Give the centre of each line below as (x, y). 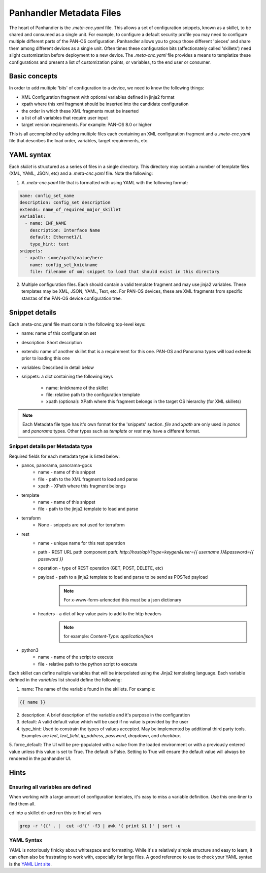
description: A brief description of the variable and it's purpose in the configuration (106, 715)
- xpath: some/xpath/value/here (64, 258)
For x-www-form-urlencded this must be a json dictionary (123, 600)
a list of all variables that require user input (65, 118)
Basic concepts (33, 76)
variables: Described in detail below (58, 367)
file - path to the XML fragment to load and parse (88, 479)
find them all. (22, 804)
